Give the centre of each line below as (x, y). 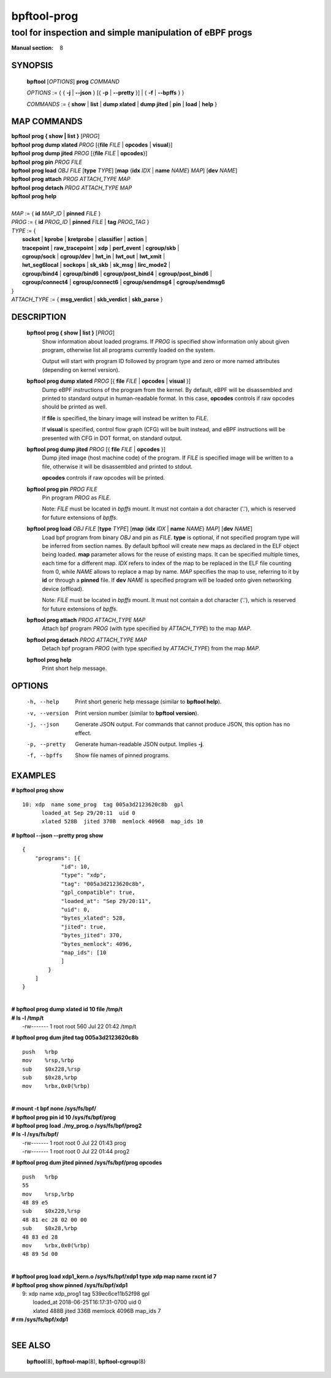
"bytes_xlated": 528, (93, 918)
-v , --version (48, 713)
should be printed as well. (74, 407)
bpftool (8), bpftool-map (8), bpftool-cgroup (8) (86, 1361)
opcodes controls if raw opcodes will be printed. (104, 478)
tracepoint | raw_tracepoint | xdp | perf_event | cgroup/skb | (101, 248)
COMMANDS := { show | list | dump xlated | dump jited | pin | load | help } (122, 104)
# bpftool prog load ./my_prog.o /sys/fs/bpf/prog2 (77, 1125)
